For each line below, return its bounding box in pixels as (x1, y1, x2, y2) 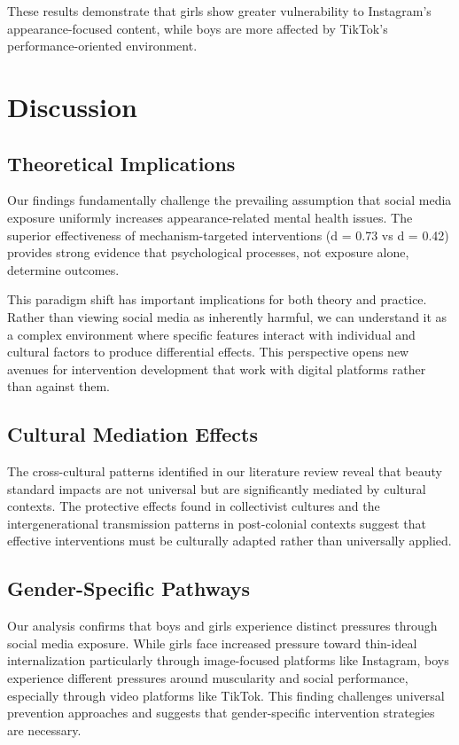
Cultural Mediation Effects (7, 420, 258, 448)
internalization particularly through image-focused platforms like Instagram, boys (7, 651, 449, 670)
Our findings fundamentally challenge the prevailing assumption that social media (7, 191, 452, 209)
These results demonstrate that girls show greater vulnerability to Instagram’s (7, 2, 432, 20)
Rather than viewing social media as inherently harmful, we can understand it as (7, 307, 447, 325)
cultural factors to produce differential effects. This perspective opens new (7, 342, 409, 361)
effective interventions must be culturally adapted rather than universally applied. (7, 531, 452, 550)
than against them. (7, 377, 110, 396)
